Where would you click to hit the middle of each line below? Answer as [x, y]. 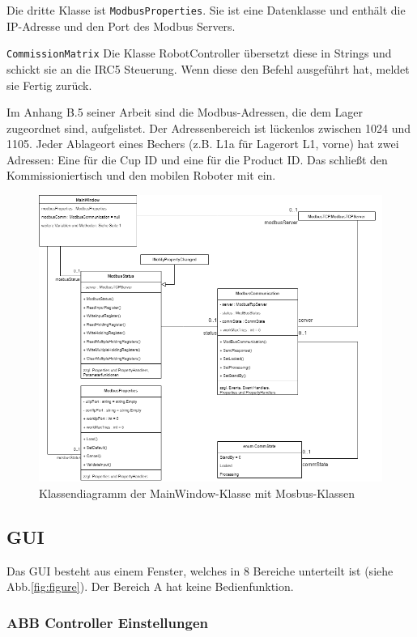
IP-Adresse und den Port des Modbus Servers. [121, 25]
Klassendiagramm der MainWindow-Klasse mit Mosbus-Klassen [197, 493]
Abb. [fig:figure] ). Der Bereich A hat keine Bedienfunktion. [150, 586]
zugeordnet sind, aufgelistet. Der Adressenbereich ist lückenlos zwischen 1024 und [209, 127]
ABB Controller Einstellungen [107, 622]
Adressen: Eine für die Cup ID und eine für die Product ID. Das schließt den [197, 159]
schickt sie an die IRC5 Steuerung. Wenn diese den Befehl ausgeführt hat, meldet [208, 68]
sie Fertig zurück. [49, 85]
